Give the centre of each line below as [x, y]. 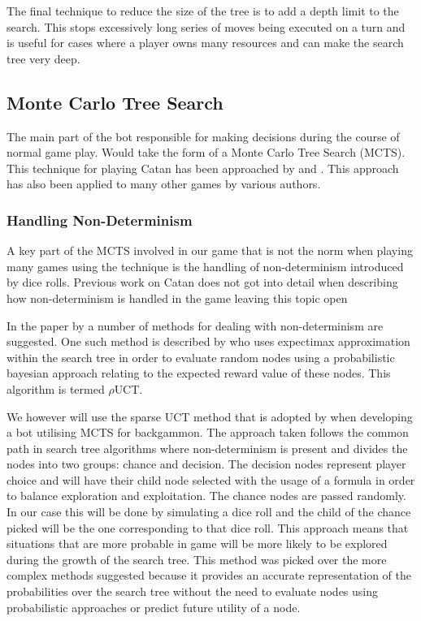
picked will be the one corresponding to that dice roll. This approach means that [208, 527]
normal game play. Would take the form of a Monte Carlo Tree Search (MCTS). [206, 152]
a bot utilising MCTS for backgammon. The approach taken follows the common [208, 432]
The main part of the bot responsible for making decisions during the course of [203, 136]
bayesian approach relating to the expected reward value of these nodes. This [199, 373]
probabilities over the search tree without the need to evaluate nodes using [193, 591]
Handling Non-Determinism [100, 220]
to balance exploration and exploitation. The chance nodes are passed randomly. [206, 496]
